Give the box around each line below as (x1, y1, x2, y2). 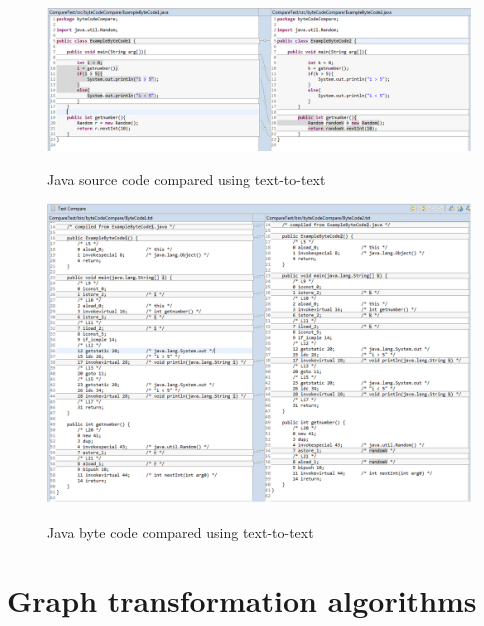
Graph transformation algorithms (7, 580, 477, 621)
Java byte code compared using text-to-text (47, 521, 314, 542)
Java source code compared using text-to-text (47, 168, 326, 189)
